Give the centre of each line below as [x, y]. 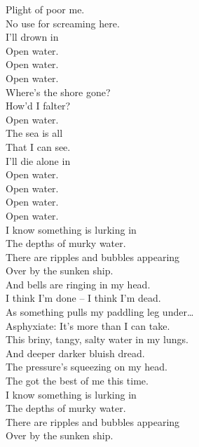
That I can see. [38, 146]
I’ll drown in [32, 37]
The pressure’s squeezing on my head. [87, 367]
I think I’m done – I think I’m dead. [83, 298]
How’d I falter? [38, 106]
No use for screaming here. [63, 23]
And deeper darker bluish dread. [75, 353]
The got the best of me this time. [77, 381]
